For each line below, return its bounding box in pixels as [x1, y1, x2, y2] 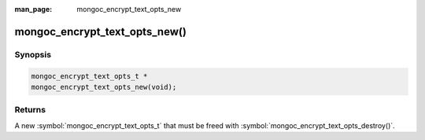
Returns [14, 105, 46, 116]
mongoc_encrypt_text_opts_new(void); [31, 83, 177, 91]
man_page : [14, 5, 53, 13]
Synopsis [14, 49, 51, 60]
